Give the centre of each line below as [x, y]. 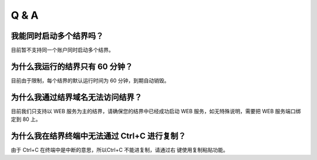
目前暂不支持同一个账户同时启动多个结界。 [62, 50]
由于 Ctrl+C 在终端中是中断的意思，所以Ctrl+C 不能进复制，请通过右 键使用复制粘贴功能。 [120, 150]
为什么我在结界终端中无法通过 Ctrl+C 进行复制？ [98, 136]
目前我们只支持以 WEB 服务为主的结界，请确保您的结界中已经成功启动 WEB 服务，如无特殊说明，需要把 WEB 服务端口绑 [156, 111]
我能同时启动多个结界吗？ [57, 36]
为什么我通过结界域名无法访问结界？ [76, 97]
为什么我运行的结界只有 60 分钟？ [72, 66]
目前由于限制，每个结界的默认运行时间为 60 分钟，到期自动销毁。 [90, 80]
